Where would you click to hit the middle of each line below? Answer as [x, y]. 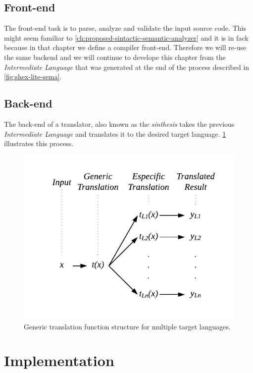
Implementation [59, 360]
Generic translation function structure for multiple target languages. [127, 326]
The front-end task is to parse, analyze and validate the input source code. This [125, 28]
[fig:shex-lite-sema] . [33, 77]
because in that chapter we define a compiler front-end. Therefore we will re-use [125, 47]
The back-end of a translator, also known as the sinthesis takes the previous [119, 124]
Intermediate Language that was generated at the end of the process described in [127, 67]
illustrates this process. [39, 143]
